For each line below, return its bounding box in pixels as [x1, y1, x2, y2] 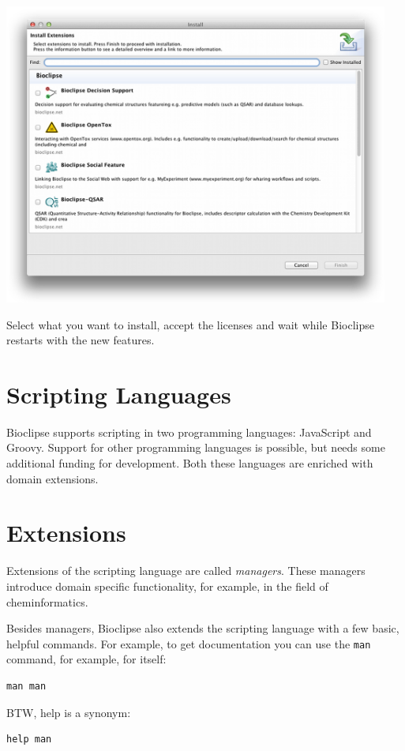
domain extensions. [6, 470, 99, 486]
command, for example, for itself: [6, 651, 167, 667]
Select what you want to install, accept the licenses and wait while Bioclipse [6, 316, 374, 332]
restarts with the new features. [6, 332, 155, 348]
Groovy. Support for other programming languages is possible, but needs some [6, 439, 385, 456]
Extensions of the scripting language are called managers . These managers [6, 562, 366, 579]
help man [6, 734, 52, 745]
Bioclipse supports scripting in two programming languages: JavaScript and [6, 423, 372, 440]
